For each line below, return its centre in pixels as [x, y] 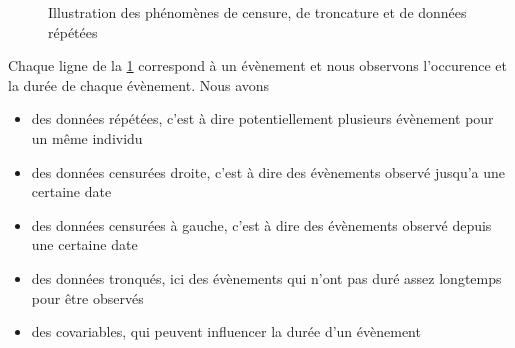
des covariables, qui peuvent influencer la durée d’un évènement [226, 331]
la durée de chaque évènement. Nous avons [139, 84]
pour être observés [87, 297]
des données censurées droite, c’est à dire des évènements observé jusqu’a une [268, 171]
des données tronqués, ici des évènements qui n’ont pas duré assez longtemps [266, 277]
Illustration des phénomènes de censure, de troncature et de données [257, 12]
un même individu [87, 137]
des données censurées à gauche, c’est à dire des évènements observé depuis [261, 224]
